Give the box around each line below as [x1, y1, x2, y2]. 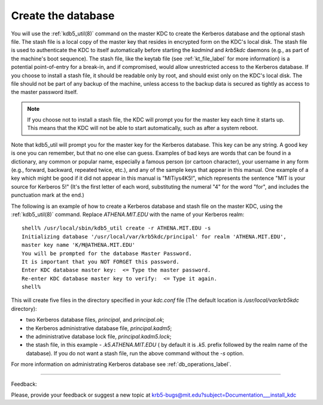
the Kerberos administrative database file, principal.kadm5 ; [26, 324, 172, 332]
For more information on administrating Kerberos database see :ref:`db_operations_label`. [11, 361, 231, 368]
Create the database [11, 9, 115, 22]
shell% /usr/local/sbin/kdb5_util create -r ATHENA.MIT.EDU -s [22, 225, 211, 232]
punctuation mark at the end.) [11, 192, 85, 199]
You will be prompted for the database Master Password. [22, 250, 193, 257]
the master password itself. [11, 89, 78, 96]
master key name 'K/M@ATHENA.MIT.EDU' [22, 241, 136, 249]
